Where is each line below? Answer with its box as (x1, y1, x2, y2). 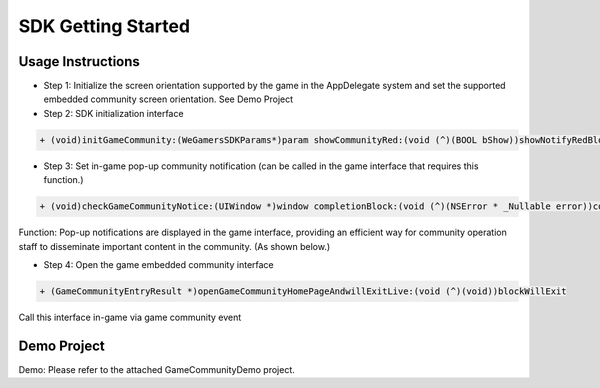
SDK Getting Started (18, 15, 190, 37)
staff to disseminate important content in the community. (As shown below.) (18, 240, 331, 252)
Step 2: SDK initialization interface (43, 107, 184, 119)
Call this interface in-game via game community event (18, 311, 242, 323)
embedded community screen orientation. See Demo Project (43, 93, 294, 105)
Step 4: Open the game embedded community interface (43, 258, 274, 270)
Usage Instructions (18, 53, 140, 70)
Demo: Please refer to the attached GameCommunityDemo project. (18, 363, 295, 375)
